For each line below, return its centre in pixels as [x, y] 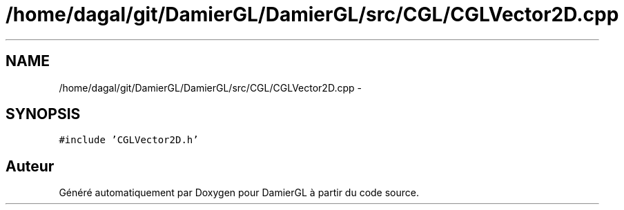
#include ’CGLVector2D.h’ [129, 140]
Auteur [30, 166]
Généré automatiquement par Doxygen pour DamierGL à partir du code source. [239, 193]
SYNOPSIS [43, 114]
